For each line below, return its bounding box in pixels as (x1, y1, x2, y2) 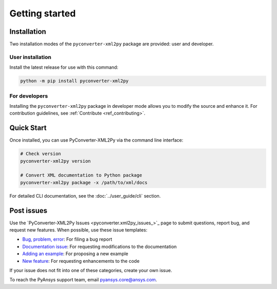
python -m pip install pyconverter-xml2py (20, 78, 129, 84)
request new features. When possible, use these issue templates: (9, 227, 148, 233)
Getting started (9, 8, 76, 19)
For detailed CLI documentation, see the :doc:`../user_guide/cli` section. (9, 192, 161, 199)
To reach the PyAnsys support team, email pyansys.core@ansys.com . (9, 277, 157, 283)
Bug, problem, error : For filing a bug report (22, 236, 112, 242)
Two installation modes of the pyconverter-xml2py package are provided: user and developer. (9, 41, 214, 47)
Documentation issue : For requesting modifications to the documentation (22, 243, 177, 249)
